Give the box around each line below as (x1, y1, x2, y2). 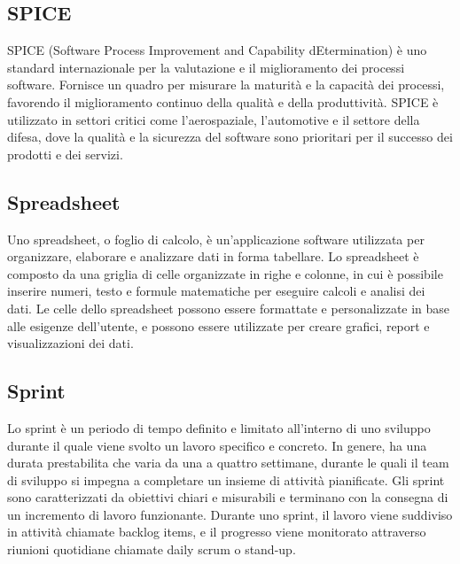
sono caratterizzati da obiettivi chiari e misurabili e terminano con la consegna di (7, 488, 448, 506)
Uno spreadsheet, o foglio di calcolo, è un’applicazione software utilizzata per (7, 229, 425, 248)
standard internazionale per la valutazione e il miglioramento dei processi (7, 58, 405, 76)
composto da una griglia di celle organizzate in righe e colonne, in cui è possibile (7, 264, 443, 282)
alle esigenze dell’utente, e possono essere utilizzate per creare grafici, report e (7, 316, 430, 335)
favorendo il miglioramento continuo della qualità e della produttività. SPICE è (7, 92, 439, 111)
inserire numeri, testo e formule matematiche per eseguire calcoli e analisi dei (7, 282, 425, 300)
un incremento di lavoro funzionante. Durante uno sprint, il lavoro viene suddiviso (7, 505, 453, 523)
